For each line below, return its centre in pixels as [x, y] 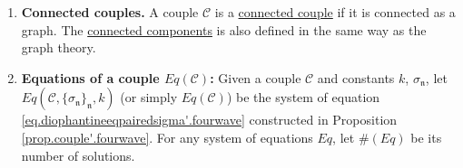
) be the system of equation [303, 97]
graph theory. [59, 47]
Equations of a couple [90, 77]
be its [426, 137]
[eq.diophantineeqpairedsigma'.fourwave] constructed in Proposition [209, 120]
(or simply [149, 97]
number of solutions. [78, 155]
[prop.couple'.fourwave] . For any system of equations [167, 137]
